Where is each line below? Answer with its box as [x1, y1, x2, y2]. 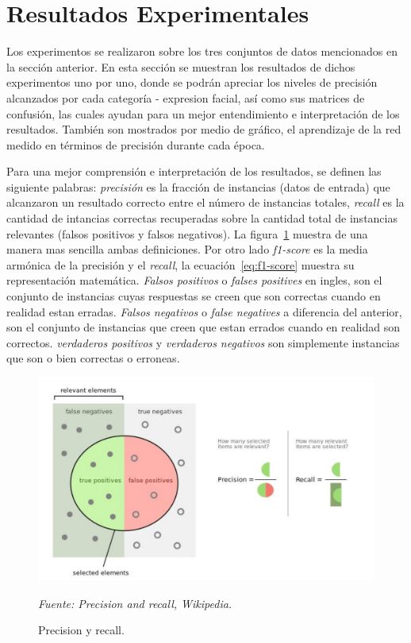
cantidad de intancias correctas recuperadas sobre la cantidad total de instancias [6, 210, 398, 227]
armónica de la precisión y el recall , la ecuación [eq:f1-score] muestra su [6, 256, 355, 273]
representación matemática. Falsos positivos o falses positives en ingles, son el [6, 272, 382, 289]
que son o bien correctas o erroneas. [6, 350, 180, 366]
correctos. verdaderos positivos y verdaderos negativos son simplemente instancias [6, 334, 400, 351]
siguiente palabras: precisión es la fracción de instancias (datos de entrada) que [6, 178, 390, 195]
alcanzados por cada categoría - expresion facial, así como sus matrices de [6, 89, 365, 106]
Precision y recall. [38, 622, 125, 638]
